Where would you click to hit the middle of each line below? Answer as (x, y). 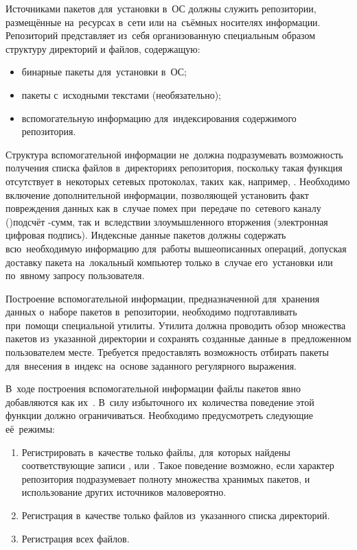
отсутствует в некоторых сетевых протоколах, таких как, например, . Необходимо (178, 181)
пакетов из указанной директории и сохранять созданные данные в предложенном (178, 338)
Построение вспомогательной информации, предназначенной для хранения (163, 298)
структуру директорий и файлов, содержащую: (103, 48)
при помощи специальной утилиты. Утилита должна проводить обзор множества (176, 325)
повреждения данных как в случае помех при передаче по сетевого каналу (163, 208)
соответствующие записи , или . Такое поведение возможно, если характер (178, 465)
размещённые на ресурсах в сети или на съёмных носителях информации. (163, 22)
